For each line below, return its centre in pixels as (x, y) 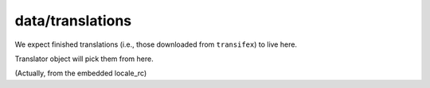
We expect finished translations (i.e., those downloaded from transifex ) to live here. (156, 44)
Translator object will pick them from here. (84, 59)
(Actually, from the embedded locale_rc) (81, 73)
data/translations (73, 21)
